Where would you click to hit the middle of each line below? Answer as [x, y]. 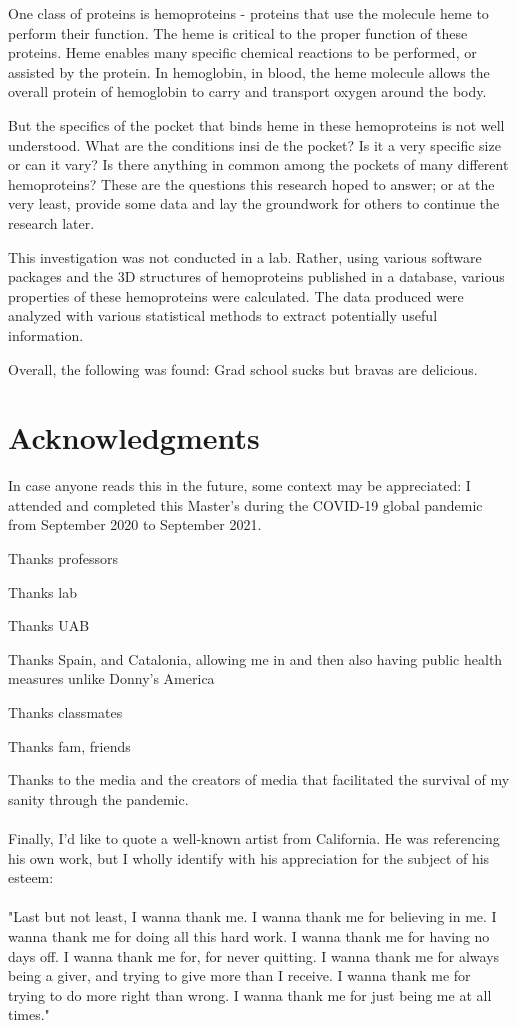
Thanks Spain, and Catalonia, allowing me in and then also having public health [255, 658]
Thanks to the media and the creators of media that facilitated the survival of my [259, 779]
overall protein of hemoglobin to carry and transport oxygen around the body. [247, 91]
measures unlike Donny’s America [111, 678]
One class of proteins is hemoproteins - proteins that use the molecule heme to [248, 13]
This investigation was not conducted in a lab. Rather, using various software [245, 256]
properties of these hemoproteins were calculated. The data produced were [236, 295]
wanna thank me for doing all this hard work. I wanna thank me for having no [249, 935]
